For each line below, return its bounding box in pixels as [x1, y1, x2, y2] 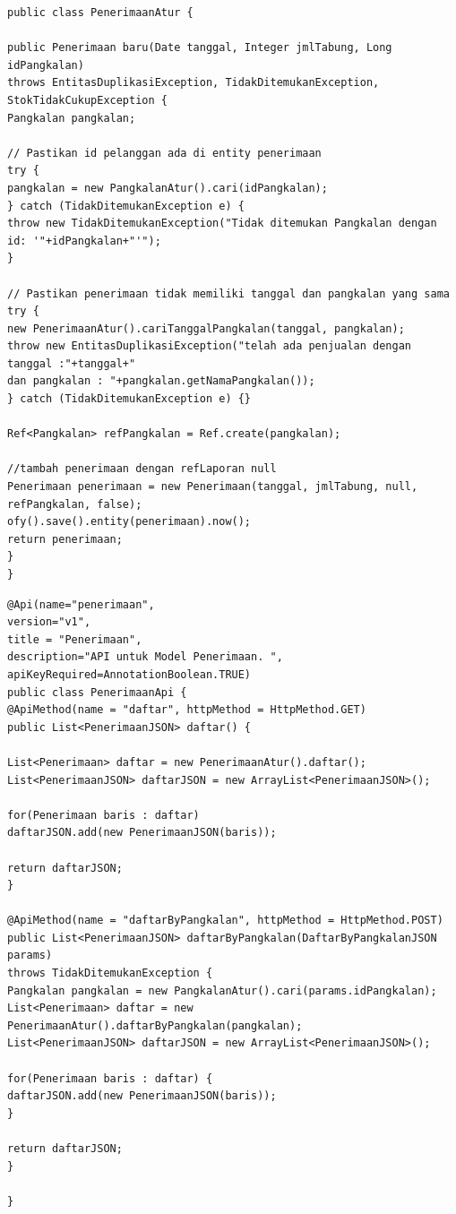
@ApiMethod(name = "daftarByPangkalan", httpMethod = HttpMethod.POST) [7, 914, 443, 927]
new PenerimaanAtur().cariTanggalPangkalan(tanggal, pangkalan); [7, 322, 405, 335]
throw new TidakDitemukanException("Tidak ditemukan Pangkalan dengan [7, 217, 437, 230]
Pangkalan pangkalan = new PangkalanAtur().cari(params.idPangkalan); [7, 984, 437, 997]
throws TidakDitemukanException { [7, 967, 213, 980]
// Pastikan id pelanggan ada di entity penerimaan [7, 146, 322, 159]
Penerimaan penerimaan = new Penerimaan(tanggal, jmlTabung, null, [7, 480, 418, 494]
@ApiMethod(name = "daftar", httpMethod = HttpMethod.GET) [7, 703, 366, 717]
